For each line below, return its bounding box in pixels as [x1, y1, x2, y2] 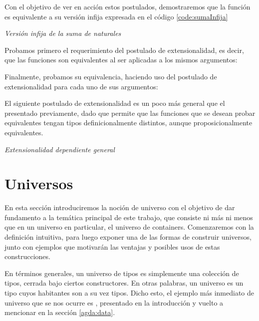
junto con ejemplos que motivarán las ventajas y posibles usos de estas [4, 241, 220, 252]
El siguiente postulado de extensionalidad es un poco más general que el [4, 98, 225, 108]
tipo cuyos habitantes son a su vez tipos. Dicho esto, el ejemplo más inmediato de [4, 288, 255, 298]
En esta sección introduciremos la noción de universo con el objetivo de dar [4, 202, 235, 213]
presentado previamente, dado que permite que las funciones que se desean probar [4, 107, 256, 118]
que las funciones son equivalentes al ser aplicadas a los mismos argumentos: [4, 54, 238, 65]
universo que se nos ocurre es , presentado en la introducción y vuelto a [4, 297, 224, 308]
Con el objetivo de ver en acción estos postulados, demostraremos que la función [4, 1, 251, 11]
